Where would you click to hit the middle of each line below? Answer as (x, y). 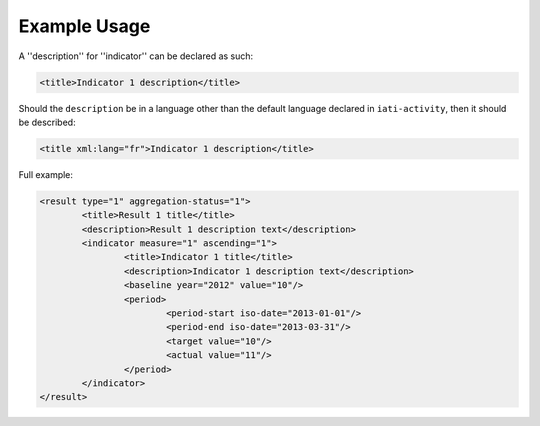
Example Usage (84, 26)
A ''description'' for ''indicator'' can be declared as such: (136, 56)
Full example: (46, 174)
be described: (47, 122)
